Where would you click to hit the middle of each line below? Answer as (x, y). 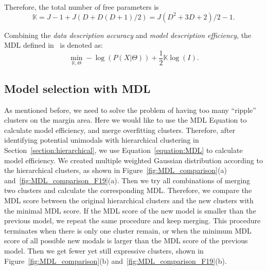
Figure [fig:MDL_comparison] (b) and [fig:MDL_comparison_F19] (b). (115, 261)
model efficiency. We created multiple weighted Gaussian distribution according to (133, 160)
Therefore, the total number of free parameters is (82, 7)
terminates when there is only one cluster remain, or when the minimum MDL (128, 230)
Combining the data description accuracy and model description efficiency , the (128, 35)
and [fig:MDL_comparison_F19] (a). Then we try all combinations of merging (127, 180)
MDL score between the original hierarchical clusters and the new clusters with (129, 200)
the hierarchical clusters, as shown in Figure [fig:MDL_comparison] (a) (115, 170)
